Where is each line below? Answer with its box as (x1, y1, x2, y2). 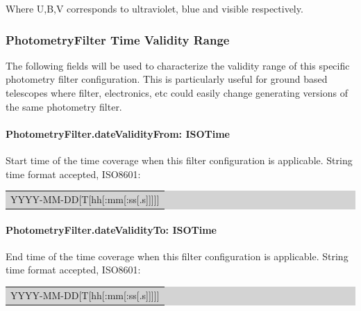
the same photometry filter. (6, 99, 122, 113)
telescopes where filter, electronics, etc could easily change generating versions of (6, 86, 348, 99)
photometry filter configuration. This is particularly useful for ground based (6, 72, 328, 86)
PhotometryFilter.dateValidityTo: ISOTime (6, 222, 217, 237)
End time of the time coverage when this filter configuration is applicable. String (6, 248, 349, 263)
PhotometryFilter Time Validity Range (6, 31, 230, 48)
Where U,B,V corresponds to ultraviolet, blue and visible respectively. (6, 1, 303, 15)
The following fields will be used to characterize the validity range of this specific (6, 58, 350, 72)
